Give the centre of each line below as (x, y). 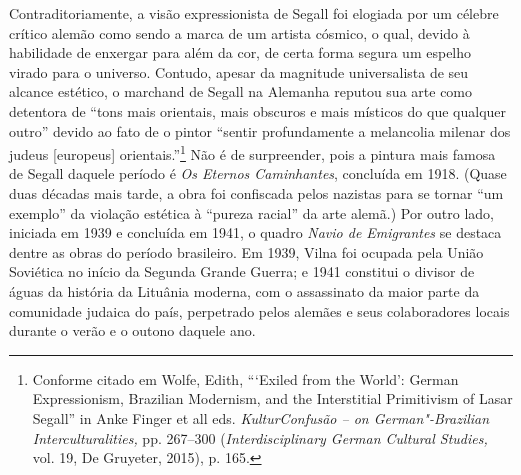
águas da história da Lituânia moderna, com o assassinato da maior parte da (244, 290)
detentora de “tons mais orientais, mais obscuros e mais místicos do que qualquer (258, 110)
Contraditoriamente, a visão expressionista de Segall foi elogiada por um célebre (254, 13)
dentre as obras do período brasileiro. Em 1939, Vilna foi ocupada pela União (246, 251)
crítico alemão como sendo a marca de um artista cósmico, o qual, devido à (239, 32)
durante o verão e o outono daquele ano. (132, 330)
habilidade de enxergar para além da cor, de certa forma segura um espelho (240, 52)
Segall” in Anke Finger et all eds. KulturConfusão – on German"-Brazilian (261, 417)
